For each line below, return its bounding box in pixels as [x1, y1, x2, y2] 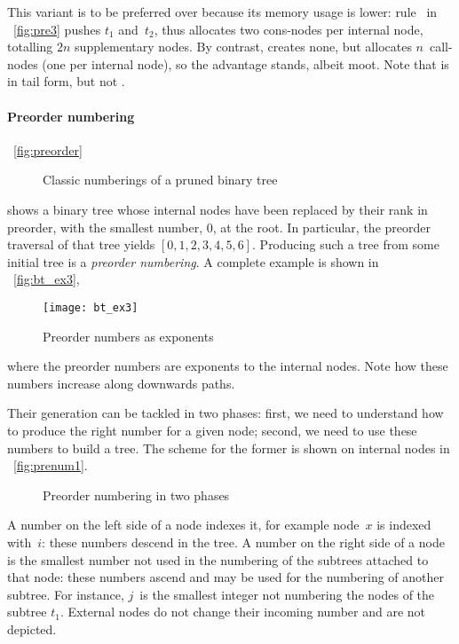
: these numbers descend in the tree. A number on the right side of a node [42, 532, 445, 551]
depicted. [7, 619, 57, 638]
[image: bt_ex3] [43, 301, 138, 314]
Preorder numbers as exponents [43, 326, 214, 345]
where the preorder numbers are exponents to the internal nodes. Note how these [7, 357, 448, 375]
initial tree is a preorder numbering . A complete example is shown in [7, 252, 379, 271]
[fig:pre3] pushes [13, 20, 101, 38]
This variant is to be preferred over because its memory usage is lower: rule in [7, 3, 438, 20]
